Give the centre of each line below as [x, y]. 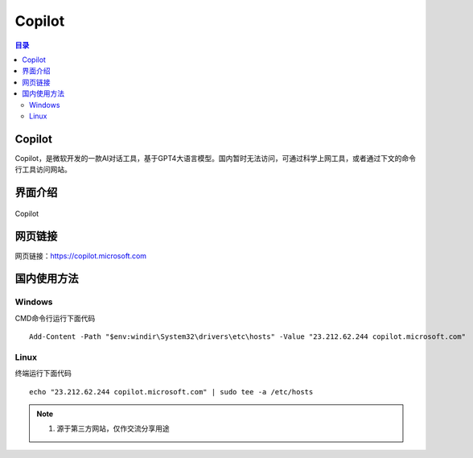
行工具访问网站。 [43, 170]
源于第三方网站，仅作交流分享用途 [113, 429]
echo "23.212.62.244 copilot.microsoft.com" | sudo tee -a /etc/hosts [171, 392]
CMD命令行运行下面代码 [55, 318]
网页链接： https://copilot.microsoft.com [81, 256]
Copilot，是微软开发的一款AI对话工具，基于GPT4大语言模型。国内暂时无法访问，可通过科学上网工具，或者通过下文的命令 [215, 158]
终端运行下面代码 [43, 373]
